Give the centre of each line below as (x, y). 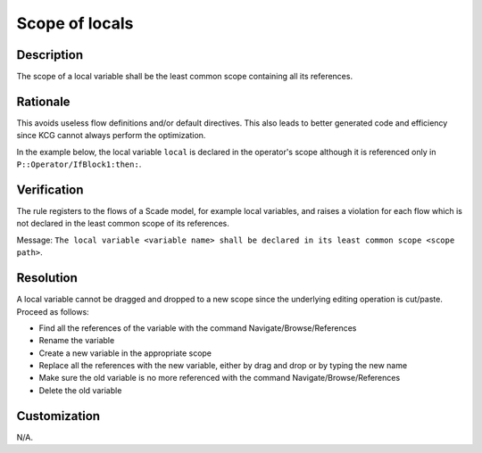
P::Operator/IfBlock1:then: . (79, 164)
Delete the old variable (80, 390)
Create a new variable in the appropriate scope (125, 353)
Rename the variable (77, 341)
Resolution (47, 278)
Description (50, 55)
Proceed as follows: (53, 311)
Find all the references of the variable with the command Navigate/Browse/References (198, 328)
